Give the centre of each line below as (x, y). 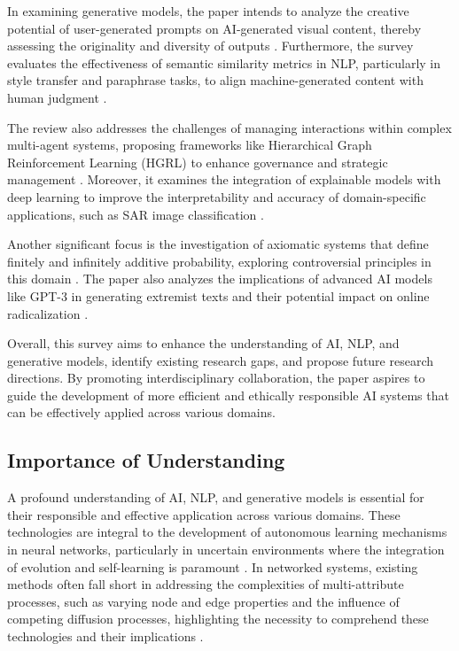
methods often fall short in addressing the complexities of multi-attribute (206, 584)
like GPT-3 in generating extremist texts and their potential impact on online (218, 295)
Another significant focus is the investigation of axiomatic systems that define (218, 244)
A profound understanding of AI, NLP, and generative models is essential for (216, 497)
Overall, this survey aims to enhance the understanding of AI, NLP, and (203, 343)
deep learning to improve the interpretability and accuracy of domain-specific (217, 196)
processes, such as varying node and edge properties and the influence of (203, 601)
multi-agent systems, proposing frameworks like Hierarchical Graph (190, 145)
